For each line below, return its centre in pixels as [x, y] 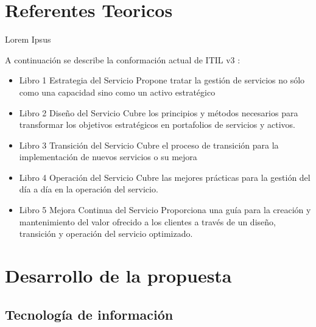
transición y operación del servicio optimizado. [106, 234]
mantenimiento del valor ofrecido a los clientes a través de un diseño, [147, 221]
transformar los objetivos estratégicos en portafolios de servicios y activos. [157, 125]
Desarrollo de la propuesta [118, 276]
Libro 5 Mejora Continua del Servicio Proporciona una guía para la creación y [165, 210]
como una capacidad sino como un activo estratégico [117, 92]
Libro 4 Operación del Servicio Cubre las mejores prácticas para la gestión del [165, 177]
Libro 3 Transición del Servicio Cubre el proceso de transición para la [149, 145]
